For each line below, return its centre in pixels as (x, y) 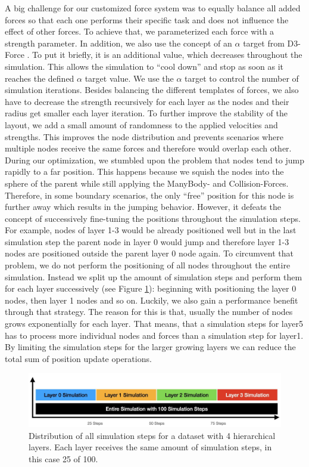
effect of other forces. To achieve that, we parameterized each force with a (140, 31)
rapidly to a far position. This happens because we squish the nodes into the (144, 171)
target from (264, 43)
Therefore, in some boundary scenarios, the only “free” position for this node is (149, 195)
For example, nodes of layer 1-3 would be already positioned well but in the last (151, 230)
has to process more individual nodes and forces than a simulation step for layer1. (154, 335)
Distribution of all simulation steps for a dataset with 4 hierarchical (152, 435)
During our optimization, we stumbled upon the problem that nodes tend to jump (154, 160)
